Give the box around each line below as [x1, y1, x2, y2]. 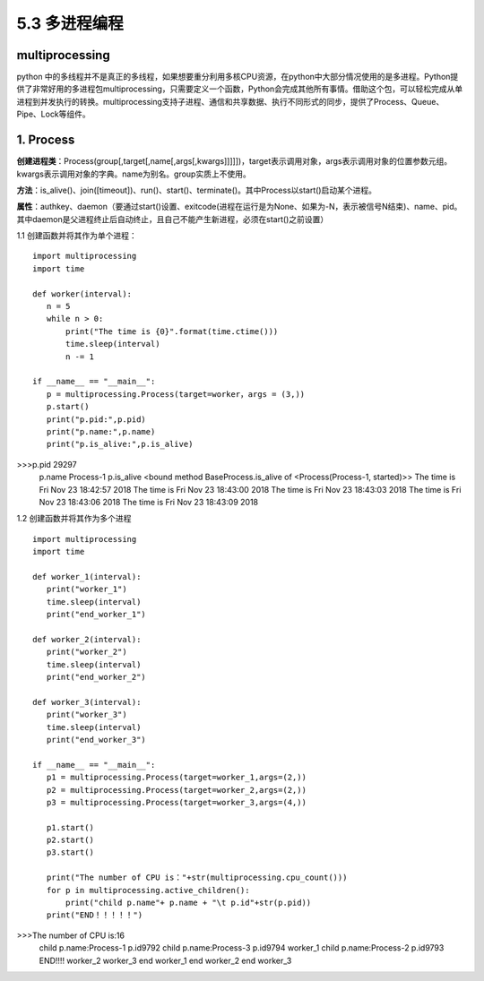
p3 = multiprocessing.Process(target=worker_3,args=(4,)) [46, 797, 307, 807]
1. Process [16, 133, 75, 148]
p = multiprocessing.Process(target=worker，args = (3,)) [46, 389, 306, 399]
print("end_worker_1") [46, 609, 147, 620]
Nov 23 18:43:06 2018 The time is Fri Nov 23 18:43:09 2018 [39, 496, 259, 507]
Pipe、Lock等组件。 [16, 108, 91, 120]
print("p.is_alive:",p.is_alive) [46, 439, 194, 450]
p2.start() [46, 835, 94, 846]
